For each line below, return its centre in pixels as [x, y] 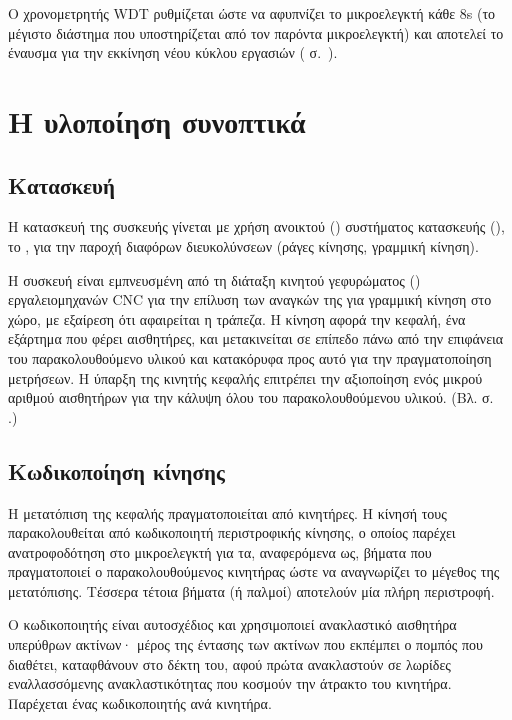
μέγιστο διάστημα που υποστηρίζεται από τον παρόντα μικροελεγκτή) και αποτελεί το [256, 32]
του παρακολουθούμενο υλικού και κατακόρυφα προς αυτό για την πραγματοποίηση [250, 357]
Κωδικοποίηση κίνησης [116, 470]
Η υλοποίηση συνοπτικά [157, 120]
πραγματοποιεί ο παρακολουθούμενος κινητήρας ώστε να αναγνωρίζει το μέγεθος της [254, 571]
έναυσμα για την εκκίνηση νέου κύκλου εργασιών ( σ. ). [173, 52]
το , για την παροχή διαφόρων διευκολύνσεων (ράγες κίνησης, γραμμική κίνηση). [243, 245]
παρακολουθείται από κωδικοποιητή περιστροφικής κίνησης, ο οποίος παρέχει [232, 532]
